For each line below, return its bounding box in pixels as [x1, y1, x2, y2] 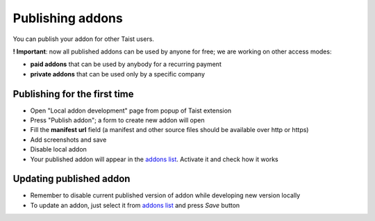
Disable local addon [30, 145, 87, 154]
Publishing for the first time [12, 88, 135, 100]
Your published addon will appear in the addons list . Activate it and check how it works [30, 155, 279, 163]
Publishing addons [12, 10, 123, 26]
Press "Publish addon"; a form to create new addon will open [30, 116, 205, 124]
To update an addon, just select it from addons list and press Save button [30, 201, 240, 209]
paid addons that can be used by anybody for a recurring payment [30, 60, 222, 69]
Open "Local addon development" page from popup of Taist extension [30, 106, 232, 115]
